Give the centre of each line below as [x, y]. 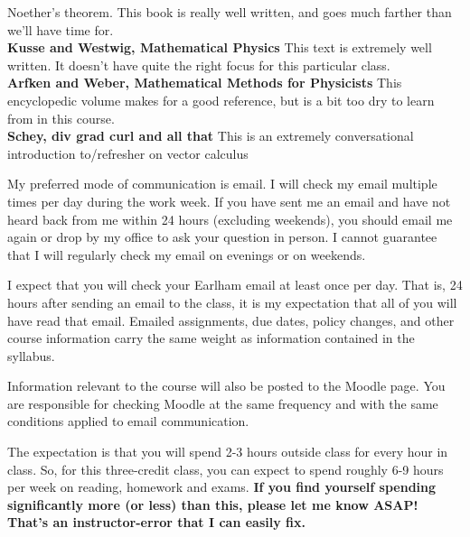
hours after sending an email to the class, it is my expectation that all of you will [232, 302]
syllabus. [31, 355]
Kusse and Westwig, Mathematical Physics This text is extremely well [220, 47]
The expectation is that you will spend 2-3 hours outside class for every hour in [228, 452]
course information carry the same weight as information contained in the [211, 338]
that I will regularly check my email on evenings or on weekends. [187, 254]
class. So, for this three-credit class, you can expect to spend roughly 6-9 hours [226, 469]
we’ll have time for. [61, 29]
